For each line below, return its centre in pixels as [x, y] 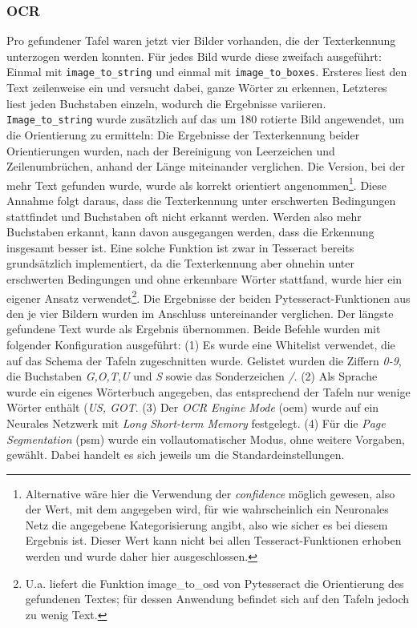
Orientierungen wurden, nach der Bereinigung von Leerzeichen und [171, 150]
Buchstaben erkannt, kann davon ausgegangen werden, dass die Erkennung [190, 232]
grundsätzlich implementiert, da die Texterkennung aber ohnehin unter [180, 263]
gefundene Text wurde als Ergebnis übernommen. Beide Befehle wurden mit [194, 329]
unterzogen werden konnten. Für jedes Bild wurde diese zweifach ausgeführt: [194, 56]
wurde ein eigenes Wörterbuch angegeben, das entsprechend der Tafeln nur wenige [208, 391]
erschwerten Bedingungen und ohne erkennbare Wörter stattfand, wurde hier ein [204, 278]
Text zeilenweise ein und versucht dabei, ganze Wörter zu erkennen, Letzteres [197, 88]
